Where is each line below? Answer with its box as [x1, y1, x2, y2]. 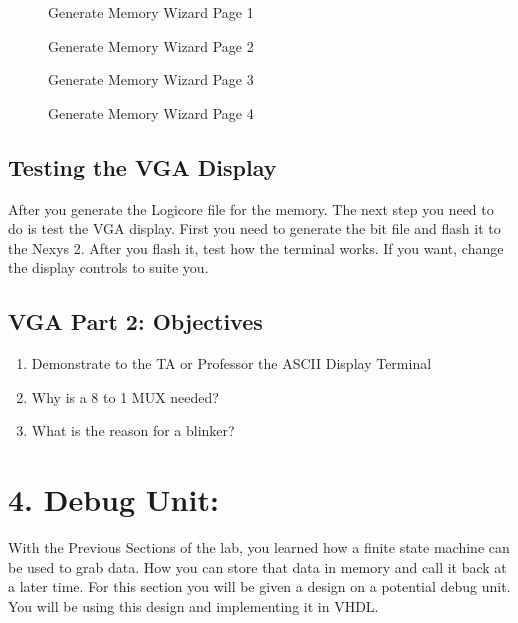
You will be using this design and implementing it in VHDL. [8, 595, 379, 616]
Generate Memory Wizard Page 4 [48, 102, 254, 123]
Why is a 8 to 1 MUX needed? [31, 386, 219, 407]
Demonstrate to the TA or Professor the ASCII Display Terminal [31, 353, 432, 374]
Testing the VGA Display [8, 151, 277, 182]
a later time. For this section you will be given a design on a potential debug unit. [8, 576, 511, 597]
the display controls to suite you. [8, 257, 209, 278]
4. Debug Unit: [8, 479, 219, 520]
